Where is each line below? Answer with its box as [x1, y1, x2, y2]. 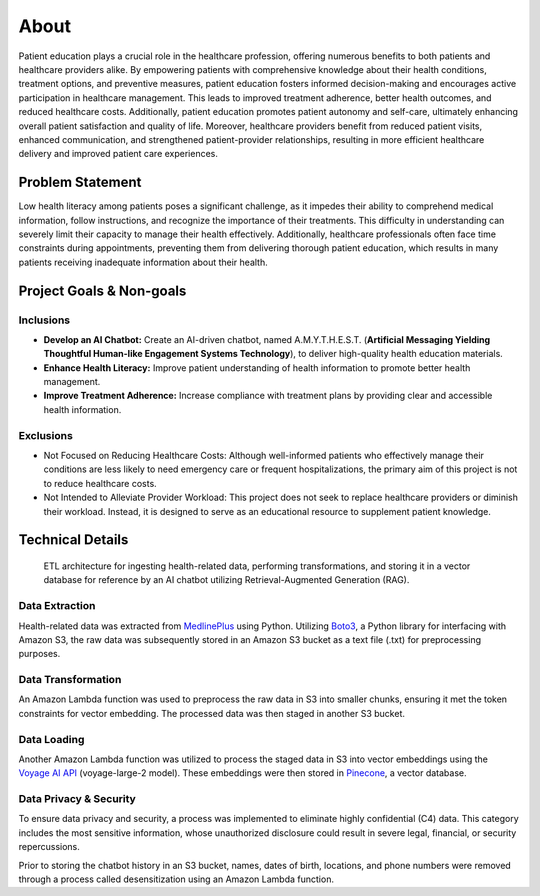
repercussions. [18, 841, 80, 853]
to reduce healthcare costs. [43, 477, 157, 489]
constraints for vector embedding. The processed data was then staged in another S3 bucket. [18, 707, 405, 719]
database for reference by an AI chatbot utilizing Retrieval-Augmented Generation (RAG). [43, 574, 410, 586]
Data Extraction [18, 599, 96, 613]
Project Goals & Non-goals [18, 282, 187, 299]
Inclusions [18, 313, 70, 327]
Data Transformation [18, 673, 122, 687]
